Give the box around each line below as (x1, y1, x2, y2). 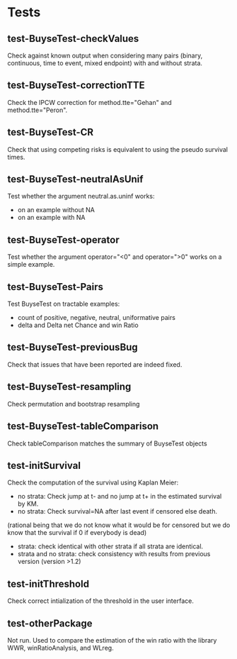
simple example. (7, 260, 55, 269)
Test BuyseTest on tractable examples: (7, 299, 120, 309)
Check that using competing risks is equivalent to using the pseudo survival (7, 145, 229, 153)
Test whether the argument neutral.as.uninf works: (7, 192, 155, 201)
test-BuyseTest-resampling (7, 381, 132, 393)
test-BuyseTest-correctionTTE (7, 79, 145, 92)
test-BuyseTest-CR (7, 126, 94, 138)
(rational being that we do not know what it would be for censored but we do (7, 521, 231, 529)
